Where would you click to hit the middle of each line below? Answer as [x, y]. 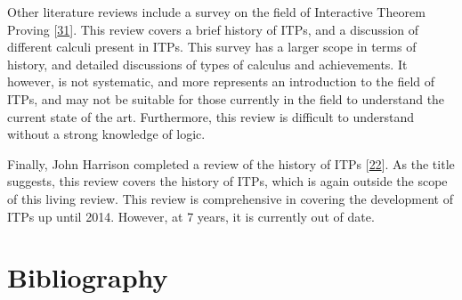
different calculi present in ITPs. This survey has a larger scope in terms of [212, 47]
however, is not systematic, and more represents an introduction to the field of [221, 81]
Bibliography [88, 277]
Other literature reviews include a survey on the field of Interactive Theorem [216, 12]
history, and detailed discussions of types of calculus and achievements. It [207, 64]
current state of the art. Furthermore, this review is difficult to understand [211, 116]
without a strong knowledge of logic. [106, 134]
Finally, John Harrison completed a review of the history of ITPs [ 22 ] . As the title [231, 163]
